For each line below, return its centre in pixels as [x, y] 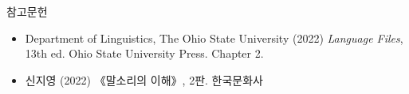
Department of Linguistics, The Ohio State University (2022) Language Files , [214, 38]
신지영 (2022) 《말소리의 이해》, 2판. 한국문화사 [144, 79]
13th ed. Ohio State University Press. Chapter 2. [144, 53]
